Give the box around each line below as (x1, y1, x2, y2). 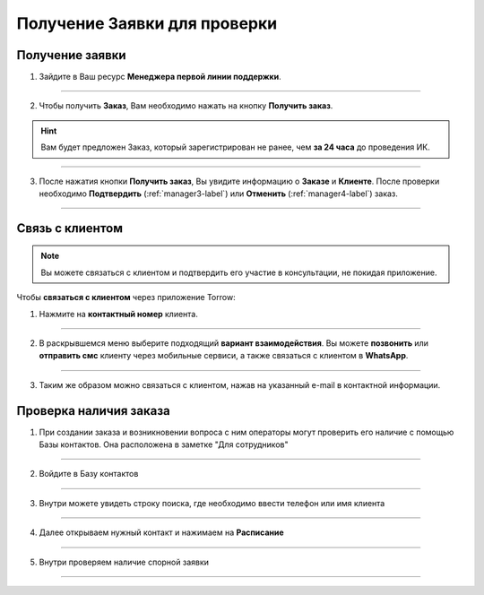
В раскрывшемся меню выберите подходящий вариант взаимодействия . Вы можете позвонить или (39, 337, 429, 349)
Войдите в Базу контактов (39, 469, 139, 479)
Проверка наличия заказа (16, 403, 170, 418)
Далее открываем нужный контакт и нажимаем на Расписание (39, 527, 284, 538)
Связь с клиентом (16, 220, 124, 236)
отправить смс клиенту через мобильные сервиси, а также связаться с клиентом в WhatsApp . (39, 350, 409, 361)
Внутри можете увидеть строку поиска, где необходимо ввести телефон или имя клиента (39, 497, 385, 508)
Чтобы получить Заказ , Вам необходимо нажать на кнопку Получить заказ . (39, 100, 333, 111)
